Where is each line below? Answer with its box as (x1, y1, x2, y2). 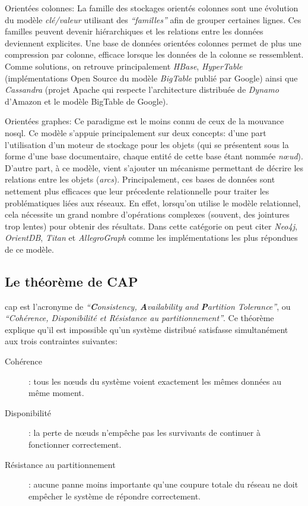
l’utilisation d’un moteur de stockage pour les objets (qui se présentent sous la (5, 138, 289, 150)
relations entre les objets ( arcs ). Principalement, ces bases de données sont (5, 173, 275, 186)
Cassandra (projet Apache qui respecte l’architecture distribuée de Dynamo (5, 83, 279, 96)
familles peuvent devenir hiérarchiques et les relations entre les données (5, 25, 263, 37)
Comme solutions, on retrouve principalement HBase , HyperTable (5, 59, 243, 72)
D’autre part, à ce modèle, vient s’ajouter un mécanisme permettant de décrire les (5, 161, 304, 174)
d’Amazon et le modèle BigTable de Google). (5, 95, 169, 107)
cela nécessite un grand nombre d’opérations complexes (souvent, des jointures (5, 208, 290, 221)
